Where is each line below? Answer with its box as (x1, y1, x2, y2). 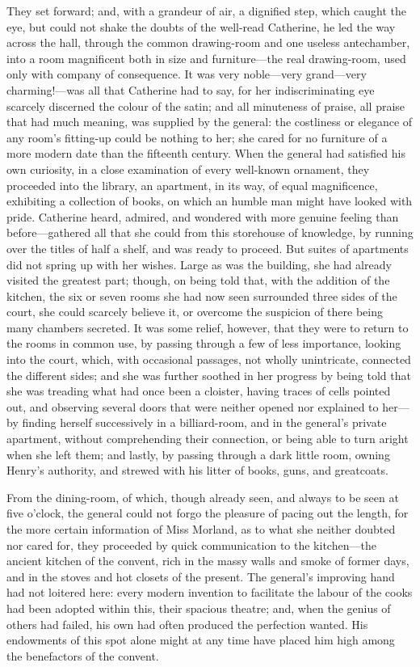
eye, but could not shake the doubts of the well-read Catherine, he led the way (6, 18, 396, 35)
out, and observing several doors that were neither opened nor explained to (6, 398, 379, 415)
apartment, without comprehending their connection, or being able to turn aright (6, 430, 409, 447)
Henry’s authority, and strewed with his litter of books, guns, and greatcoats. (6, 462, 388, 479)
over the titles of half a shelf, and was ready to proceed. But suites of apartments (6, 239, 409, 256)
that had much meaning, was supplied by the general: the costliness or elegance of (6, 113, 413, 130)
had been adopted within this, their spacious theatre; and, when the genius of (6, 599, 391, 616)
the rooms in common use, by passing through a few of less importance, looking (6, 335, 401, 352)
